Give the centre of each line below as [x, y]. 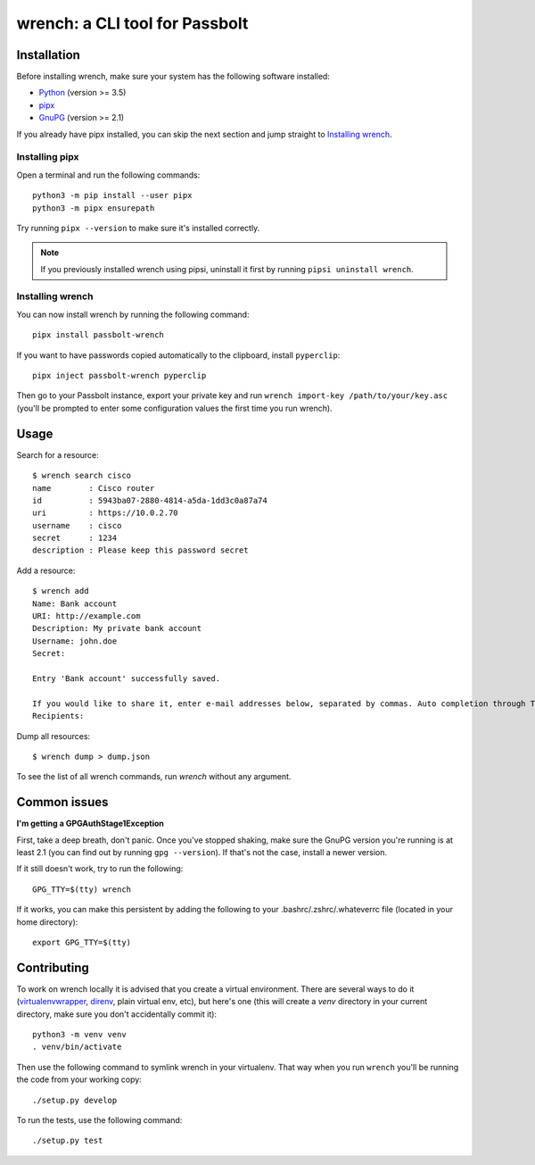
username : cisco [77, 525]
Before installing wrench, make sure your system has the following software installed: [173, 77]
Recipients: [58, 716]
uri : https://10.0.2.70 [105, 513]
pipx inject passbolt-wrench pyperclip [119, 376]
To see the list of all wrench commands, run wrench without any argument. [154, 777]
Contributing [53, 967]
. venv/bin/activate [77, 1047]
